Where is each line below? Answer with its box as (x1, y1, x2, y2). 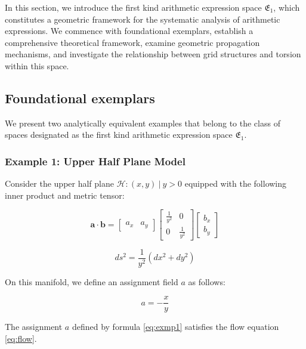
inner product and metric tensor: (5, 189, 125, 201)
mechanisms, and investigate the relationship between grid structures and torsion (5, 48, 301, 60)
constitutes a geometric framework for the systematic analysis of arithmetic (5, 13, 280, 25)
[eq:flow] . (5, 332, 37, 345)
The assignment (5, 320, 63, 333)
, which (273, 1, 300, 13)
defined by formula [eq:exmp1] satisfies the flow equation (72, 320, 279, 333)
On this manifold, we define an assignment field (5, 275, 178, 288)
